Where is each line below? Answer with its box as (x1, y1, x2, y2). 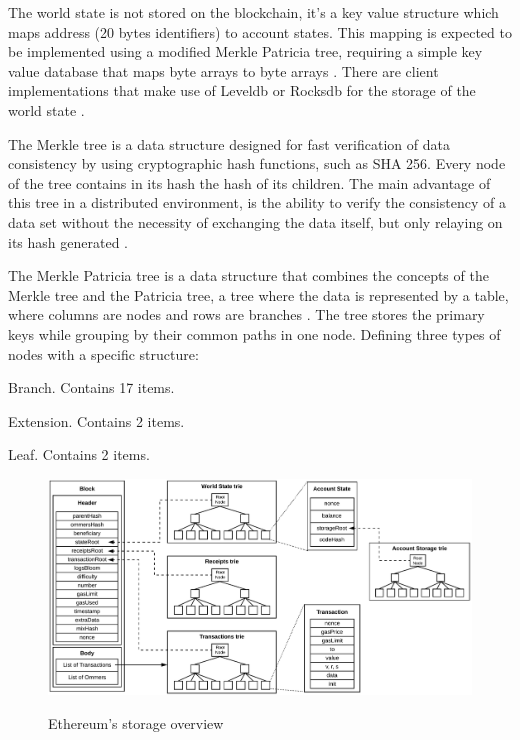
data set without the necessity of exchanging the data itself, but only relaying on (8, 211, 503, 232)
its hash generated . (8, 231, 128, 252)
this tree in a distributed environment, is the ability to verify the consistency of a (8, 192, 506, 213)
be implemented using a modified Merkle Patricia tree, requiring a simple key (8, 41, 483, 62)
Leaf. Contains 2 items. (8, 444, 150, 465)
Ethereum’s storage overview (48, 712, 224, 733)
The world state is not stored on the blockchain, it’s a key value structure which (8, 2, 499, 22)
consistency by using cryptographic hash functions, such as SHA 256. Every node (8, 153, 506, 174)
